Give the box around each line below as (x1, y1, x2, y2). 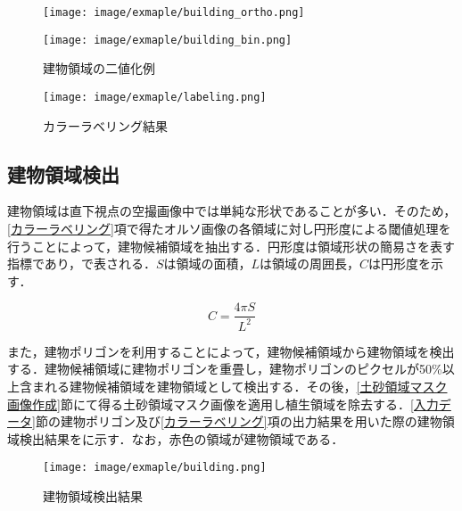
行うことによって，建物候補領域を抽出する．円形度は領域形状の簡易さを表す (7, 236, 455, 255)
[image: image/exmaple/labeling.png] (43, 90, 267, 103)
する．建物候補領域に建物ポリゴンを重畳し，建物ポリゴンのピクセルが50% (7, 359, 442, 378)
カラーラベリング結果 (43, 116, 168, 135)
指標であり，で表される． (7, 254, 156, 273)
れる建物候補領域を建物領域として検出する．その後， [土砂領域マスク (44, 376, 448, 395)
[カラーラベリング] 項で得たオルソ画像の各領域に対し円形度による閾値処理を (7, 218, 451, 237)
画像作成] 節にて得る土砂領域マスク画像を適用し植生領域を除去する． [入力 (7, 394, 439, 413)
